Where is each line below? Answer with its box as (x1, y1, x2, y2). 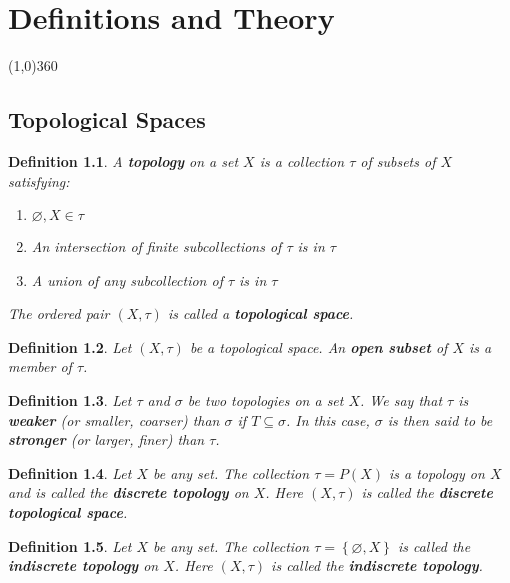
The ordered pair (8, 303, 110, 324)
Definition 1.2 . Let (8, 336, 132, 357)
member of (8, 356, 72, 377)
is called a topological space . (167, 303, 354, 324)
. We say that (360, 390, 443, 411)
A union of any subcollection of (31, 269, 223, 290)
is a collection (259, 150, 345, 171)
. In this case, (285, 409, 370, 430)
